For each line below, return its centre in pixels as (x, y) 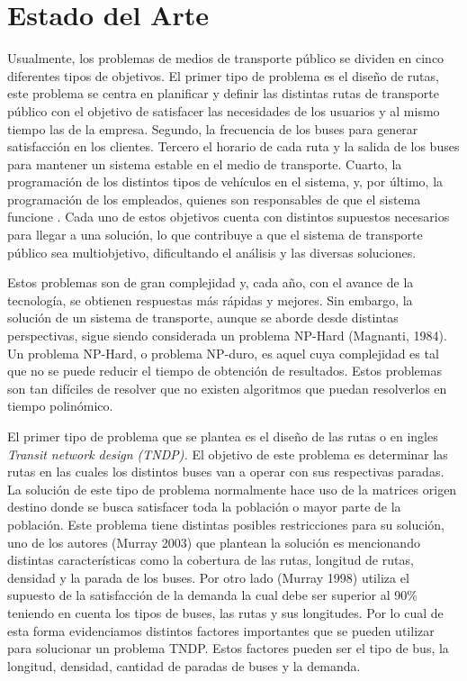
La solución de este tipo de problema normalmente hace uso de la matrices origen (232, 489)
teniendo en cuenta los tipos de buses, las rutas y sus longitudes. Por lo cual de (225, 612)
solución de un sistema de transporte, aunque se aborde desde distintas (203, 318)
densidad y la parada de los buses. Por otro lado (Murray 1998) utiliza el (208, 577)
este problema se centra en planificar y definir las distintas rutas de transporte (223, 93)
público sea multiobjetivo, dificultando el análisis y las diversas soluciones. (212, 252)
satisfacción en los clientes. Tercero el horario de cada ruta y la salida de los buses (233, 146)
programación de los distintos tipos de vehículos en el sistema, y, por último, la (225, 182)
